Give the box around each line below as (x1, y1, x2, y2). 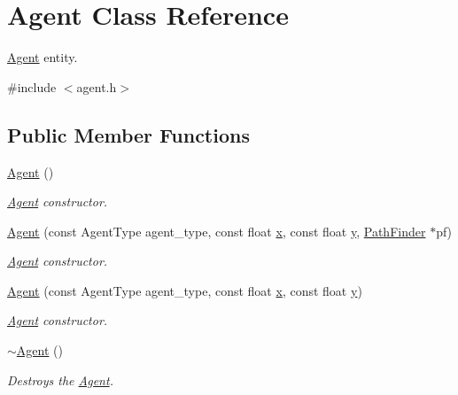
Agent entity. (7, 48, 78, 66)
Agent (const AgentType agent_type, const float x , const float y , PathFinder (7, 221, 426, 240)
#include (7, 77, 57, 96)
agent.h (76, 77, 117, 96)
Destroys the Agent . (7, 370, 113, 389)
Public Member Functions (7, 120, 250, 148)
